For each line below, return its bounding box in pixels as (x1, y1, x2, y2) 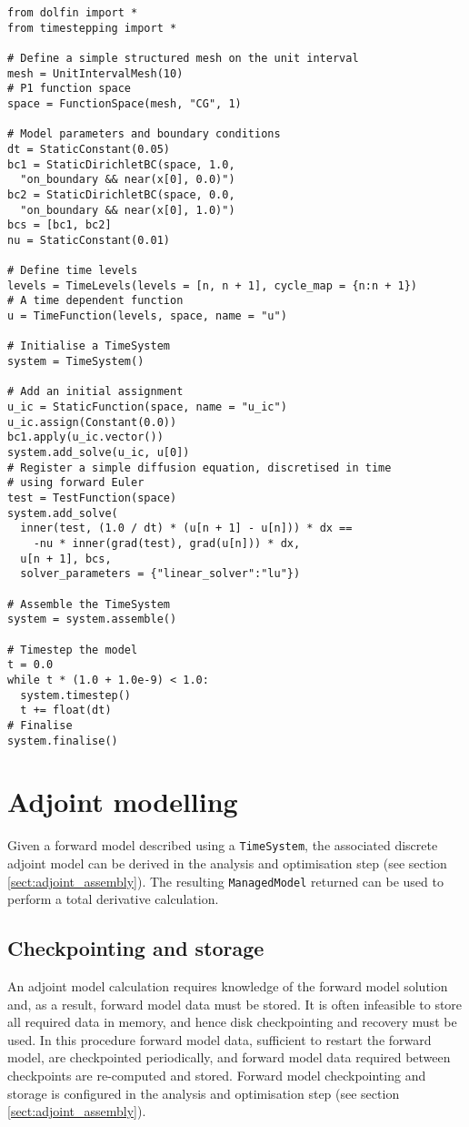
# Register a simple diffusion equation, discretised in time (7, 461, 392, 474)
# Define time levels (7, 264, 138, 278)
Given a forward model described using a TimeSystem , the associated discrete (7, 836, 438, 855)
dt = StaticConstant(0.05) (7, 142, 170, 156)
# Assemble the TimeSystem (7, 597, 170, 611)
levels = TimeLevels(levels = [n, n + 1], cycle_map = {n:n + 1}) (7, 279, 418, 292)
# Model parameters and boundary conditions (7, 127, 281, 141)
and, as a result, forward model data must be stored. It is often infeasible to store (7, 994, 463, 1013)
